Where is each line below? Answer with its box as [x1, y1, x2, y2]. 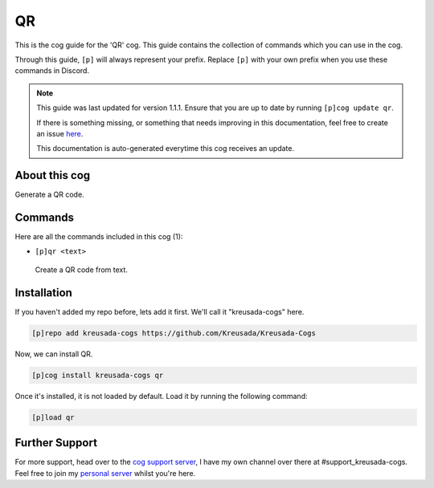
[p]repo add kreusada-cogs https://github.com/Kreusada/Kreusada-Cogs [31, 328, 317, 337]
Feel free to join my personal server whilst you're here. [14, 468, 196, 478]
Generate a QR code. [14, 189, 84, 200]
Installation [14, 286, 72, 299]
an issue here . [36, 128, 84, 138]
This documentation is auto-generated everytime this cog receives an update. [36, 144, 295, 153]
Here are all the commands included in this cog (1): [14, 232, 183, 242]
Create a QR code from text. [35, 265, 129, 274]
